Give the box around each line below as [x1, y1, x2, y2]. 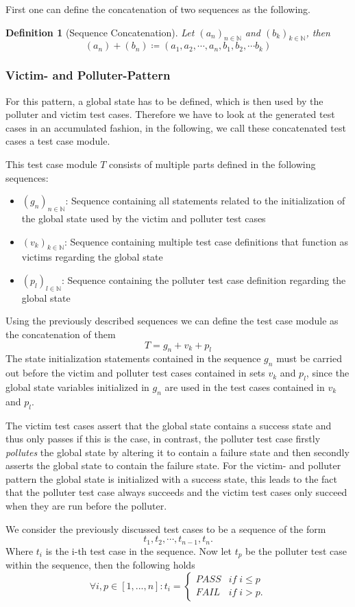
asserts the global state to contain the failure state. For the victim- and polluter [5, 458, 341, 473]
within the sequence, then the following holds [5, 558, 195, 572]
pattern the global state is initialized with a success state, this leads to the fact [5, 471, 337, 486]
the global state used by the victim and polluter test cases [21, 211, 266, 225]
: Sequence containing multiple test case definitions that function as [64, 234, 349, 248]
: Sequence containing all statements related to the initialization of [65, 193, 345, 208]
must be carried [276, 351, 342, 366]
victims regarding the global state [21, 250, 163, 264]
